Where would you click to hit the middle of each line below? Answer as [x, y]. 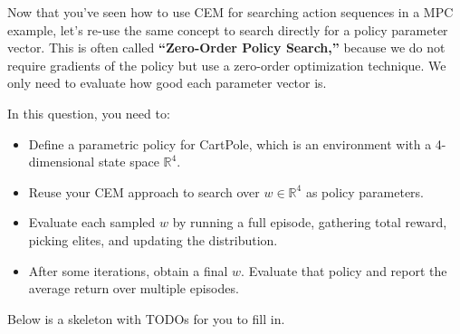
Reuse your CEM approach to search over [144, 191]
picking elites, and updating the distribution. [153, 239]
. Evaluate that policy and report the [344, 270]
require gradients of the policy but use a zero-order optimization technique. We [227, 65]
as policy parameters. [365, 191]
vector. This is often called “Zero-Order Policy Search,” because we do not [226, 48]
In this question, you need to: [89, 113]
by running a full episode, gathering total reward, [310, 222]
